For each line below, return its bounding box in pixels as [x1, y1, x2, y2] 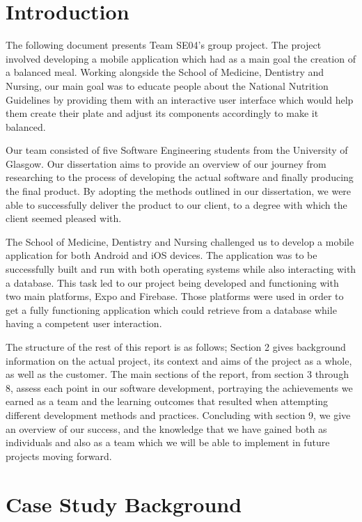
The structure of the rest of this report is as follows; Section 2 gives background [6, 340, 346, 354]
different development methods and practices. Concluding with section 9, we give [6, 407, 351, 422]
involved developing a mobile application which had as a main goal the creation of [6, 51, 356, 65]
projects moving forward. [6, 448, 112, 463]
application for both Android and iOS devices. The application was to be [6, 248, 317, 262]
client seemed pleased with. [6, 211, 122, 226]
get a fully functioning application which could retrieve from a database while [6, 302, 337, 317]
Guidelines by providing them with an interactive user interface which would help [6, 92, 354, 106]
